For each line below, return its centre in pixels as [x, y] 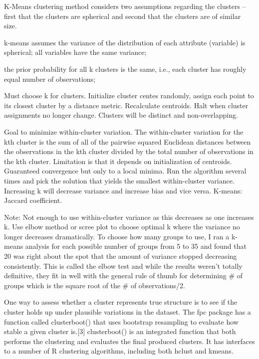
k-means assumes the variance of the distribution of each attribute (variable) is [125, 42]
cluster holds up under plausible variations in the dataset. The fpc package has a [128, 312]
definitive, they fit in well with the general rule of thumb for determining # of [124, 275]
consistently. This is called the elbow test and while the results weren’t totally [123, 266]
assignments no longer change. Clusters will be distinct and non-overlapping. [121, 115]
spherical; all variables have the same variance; [75, 52]
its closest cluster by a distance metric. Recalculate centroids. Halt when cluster [126, 105]
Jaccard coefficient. [33, 200]
